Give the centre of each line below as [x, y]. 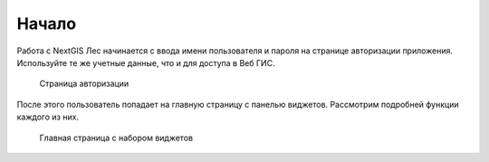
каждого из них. [48, 117]
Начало [47, 24]
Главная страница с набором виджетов [116, 138]
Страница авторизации [84, 84]
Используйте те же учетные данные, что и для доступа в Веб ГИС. [146, 62]
